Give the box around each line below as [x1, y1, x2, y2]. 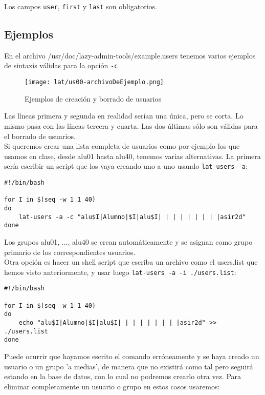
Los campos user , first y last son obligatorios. [4, 1, 157, 11]
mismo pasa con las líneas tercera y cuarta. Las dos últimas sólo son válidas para [4, 120, 258, 131]
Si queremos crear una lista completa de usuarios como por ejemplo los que [4, 141, 240, 151]
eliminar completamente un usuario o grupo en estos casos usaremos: [4, 381, 220, 391]
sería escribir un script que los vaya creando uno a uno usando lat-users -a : [4, 161, 248, 171]
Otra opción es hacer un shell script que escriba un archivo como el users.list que [4, 256, 258, 267]
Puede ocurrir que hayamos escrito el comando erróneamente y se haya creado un [4, 350, 259, 361]
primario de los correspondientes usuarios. [4, 246, 136, 257]
